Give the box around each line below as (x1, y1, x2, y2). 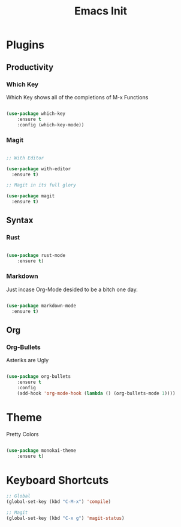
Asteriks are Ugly (6, 357, 49, 364)
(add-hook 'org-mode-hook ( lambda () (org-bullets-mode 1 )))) (17, 390, 176, 396)
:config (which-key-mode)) (17, 122, 85, 128)
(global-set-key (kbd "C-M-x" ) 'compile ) (6, 499, 111, 505)
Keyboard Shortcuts (6, 473, 109, 487)
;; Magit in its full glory (6, 182, 77, 188)
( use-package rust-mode (6, 252, 66, 258)
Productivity (6, 62, 54, 72)
